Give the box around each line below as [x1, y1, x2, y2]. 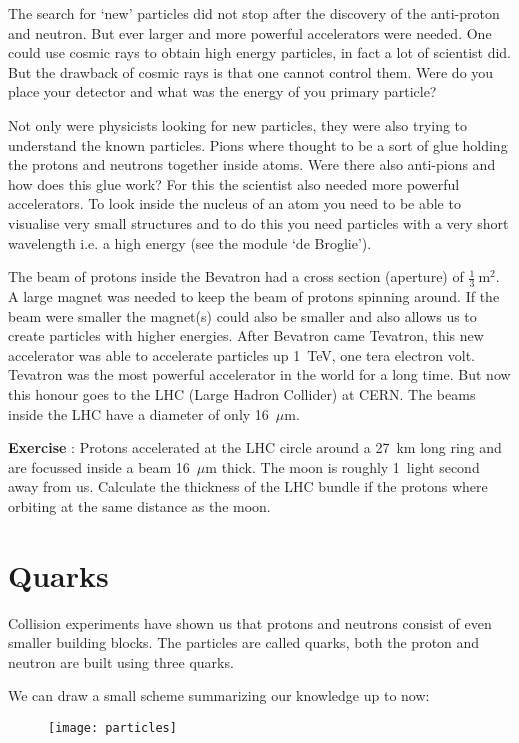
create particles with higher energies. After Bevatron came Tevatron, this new [8, 325, 484, 346]
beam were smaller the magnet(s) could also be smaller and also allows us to [8, 305, 477, 326]
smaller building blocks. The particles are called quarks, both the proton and [8, 632, 480, 653]
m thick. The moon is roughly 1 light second [205, 456, 480, 477]
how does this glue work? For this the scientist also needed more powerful [8, 173, 460, 194]
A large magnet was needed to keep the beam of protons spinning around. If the [8, 285, 500, 306]
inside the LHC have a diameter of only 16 [8, 403, 269, 424]
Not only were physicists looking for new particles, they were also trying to [8, 114, 468, 135]
